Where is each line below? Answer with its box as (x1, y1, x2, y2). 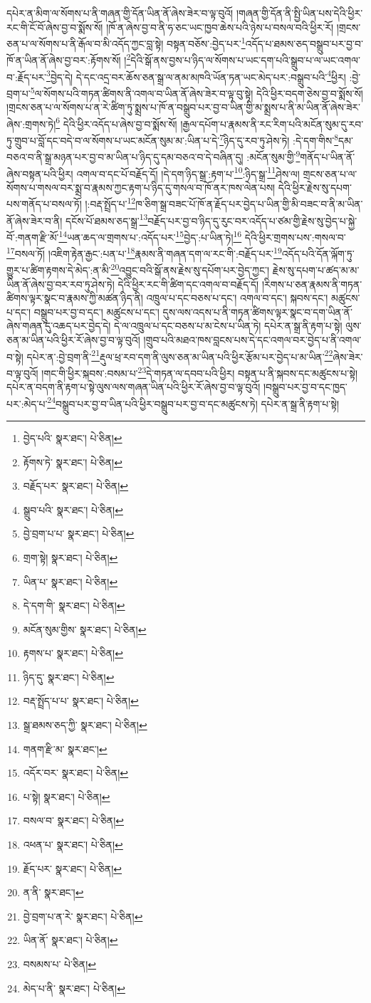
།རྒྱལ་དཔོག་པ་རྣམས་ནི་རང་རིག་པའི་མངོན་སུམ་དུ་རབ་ (180, 116, 364, 131)
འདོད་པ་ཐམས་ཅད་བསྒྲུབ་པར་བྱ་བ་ (245, 36, 363, 51)
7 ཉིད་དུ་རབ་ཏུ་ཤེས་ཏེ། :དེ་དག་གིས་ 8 (219, 131, 339, 147)
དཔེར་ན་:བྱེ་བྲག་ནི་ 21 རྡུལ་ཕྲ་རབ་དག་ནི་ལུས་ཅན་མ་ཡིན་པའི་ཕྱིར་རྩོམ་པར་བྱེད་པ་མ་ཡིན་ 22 (26, 347, 333, 364)
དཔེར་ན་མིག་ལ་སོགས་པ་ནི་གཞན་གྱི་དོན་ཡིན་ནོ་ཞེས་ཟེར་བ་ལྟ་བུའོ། (6, 6, 234, 20)
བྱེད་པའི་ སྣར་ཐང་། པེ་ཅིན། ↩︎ (23, 430, 122, 445)
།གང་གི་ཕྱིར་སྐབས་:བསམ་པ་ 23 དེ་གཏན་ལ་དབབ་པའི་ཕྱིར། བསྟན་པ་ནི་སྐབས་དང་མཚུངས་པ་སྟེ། (41, 363, 358, 380)
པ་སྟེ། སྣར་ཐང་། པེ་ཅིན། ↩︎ (23, 789, 110, 804)
